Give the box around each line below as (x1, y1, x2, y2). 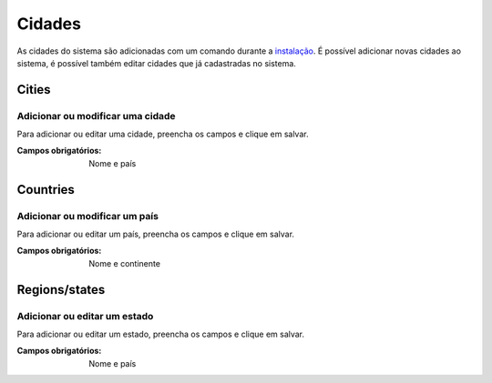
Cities (16, 82, 51, 97)
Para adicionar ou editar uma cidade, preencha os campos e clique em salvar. (16, 128, 309, 140)
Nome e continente (88, 257, 161, 268)
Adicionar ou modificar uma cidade (16, 109, 177, 122)
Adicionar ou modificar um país (16, 209, 159, 222)
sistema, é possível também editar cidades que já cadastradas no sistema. (16, 57, 296, 68)
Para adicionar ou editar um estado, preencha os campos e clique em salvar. (16, 328, 305, 339)
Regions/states (16, 282, 106, 297)
